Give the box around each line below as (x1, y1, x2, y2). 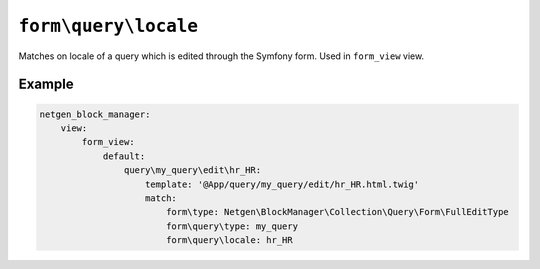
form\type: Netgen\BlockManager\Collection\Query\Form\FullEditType (165, 206, 509, 218)
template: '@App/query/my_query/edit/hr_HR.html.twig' (145, 178, 420, 190)
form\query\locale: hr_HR (165, 235, 294, 246)
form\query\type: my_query (165, 220, 299, 232)
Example (18, 76, 74, 93)
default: (102, 150, 146, 162)
